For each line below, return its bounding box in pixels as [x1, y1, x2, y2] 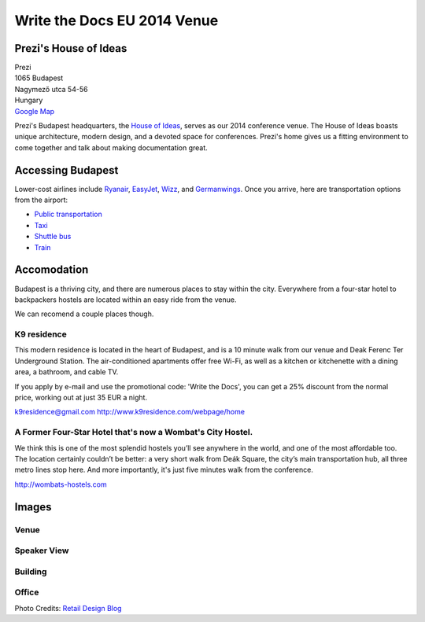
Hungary [14, 95, 43, 105]
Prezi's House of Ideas [14, 42, 128, 55]
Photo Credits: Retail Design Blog [14, 603, 122, 613]
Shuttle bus [34, 232, 72, 241]
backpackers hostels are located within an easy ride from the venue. [14, 295, 237, 304]
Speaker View [14, 545, 69, 556]
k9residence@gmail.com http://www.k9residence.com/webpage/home [14, 407, 246, 417]
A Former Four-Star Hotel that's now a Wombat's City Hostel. [14, 427, 253, 438]
